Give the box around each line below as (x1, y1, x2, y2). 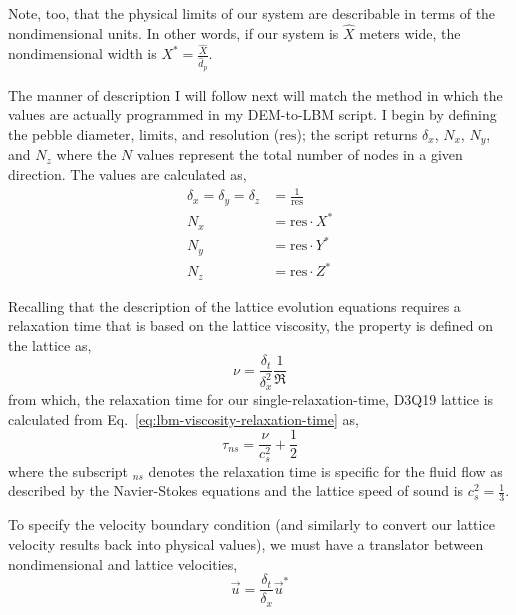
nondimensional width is (8, 43, 157, 64)
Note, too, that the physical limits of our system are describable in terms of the (8, 3, 496, 23)
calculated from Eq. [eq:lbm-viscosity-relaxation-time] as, (8, 408, 359, 429)
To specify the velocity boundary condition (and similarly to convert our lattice (8, 514, 495, 535)
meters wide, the (359, 22, 461, 43)
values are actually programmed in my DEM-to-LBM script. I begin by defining (8, 104, 497, 125)
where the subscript (8, 460, 129, 481)
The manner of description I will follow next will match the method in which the (8, 84, 503, 105)
